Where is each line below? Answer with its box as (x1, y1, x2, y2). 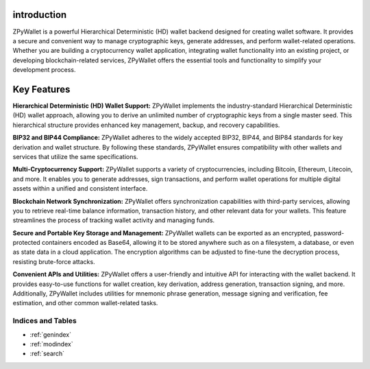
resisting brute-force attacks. (12, 257, 95, 265)
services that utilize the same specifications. (12, 152, 138, 160)
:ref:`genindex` (29, 330, 72, 339)
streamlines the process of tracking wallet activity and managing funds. (12, 216, 215, 224)
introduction (12, 9, 67, 21)
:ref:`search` (29, 350, 65, 358)
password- (313, 228, 345, 237)
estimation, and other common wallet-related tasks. (12, 299, 158, 307)
